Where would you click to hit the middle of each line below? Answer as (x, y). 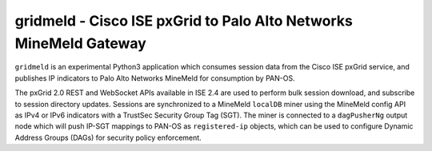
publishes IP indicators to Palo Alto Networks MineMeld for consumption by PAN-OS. (155, 78)
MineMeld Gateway (81, 43)
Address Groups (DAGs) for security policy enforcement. (108, 137)
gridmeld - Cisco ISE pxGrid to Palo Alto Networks (184, 21)
